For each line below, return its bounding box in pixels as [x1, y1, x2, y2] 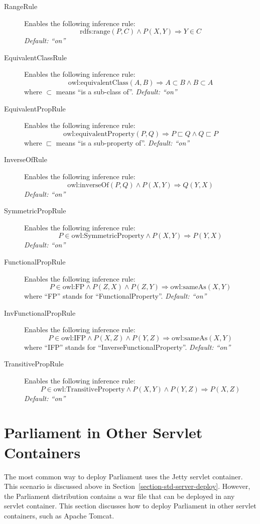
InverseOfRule [4, 154, 47, 165]
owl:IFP [61, 334, 86, 342]
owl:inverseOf [67, 181, 109, 189]
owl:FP [62, 284, 85, 291]
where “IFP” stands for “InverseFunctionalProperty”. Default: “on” [24, 341, 231, 352]
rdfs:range [79, 28, 110, 36]
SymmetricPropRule [4, 205, 66, 216]
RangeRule [4, 1, 38, 11]
